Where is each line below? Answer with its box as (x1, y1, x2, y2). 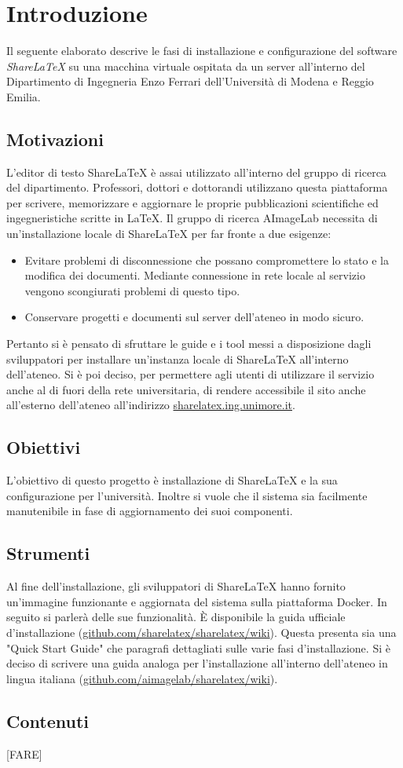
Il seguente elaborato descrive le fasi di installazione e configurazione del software (6, 42, 398, 59)
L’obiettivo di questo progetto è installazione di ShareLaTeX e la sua (6, 472, 338, 488)
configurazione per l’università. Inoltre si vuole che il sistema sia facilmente (6, 487, 368, 503)
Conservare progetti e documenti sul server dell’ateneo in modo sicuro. (24, 309, 365, 325)
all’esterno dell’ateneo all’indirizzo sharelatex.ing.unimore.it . (6, 397, 295, 413)
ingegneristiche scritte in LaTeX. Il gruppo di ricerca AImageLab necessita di (6, 210, 378, 226)
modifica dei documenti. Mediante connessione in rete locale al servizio (24, 267, 365, 283)
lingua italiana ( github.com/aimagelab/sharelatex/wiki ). (6, 670, 278, 686)
